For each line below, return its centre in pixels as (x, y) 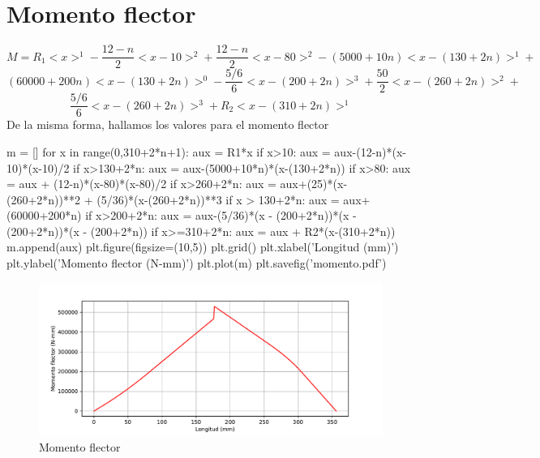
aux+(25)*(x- (314, 184)
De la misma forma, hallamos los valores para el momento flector (168, 124)
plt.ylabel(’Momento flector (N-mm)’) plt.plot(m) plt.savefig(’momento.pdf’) (197, 263)
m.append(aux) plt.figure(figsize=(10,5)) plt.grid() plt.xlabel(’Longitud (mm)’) (203, 247)
